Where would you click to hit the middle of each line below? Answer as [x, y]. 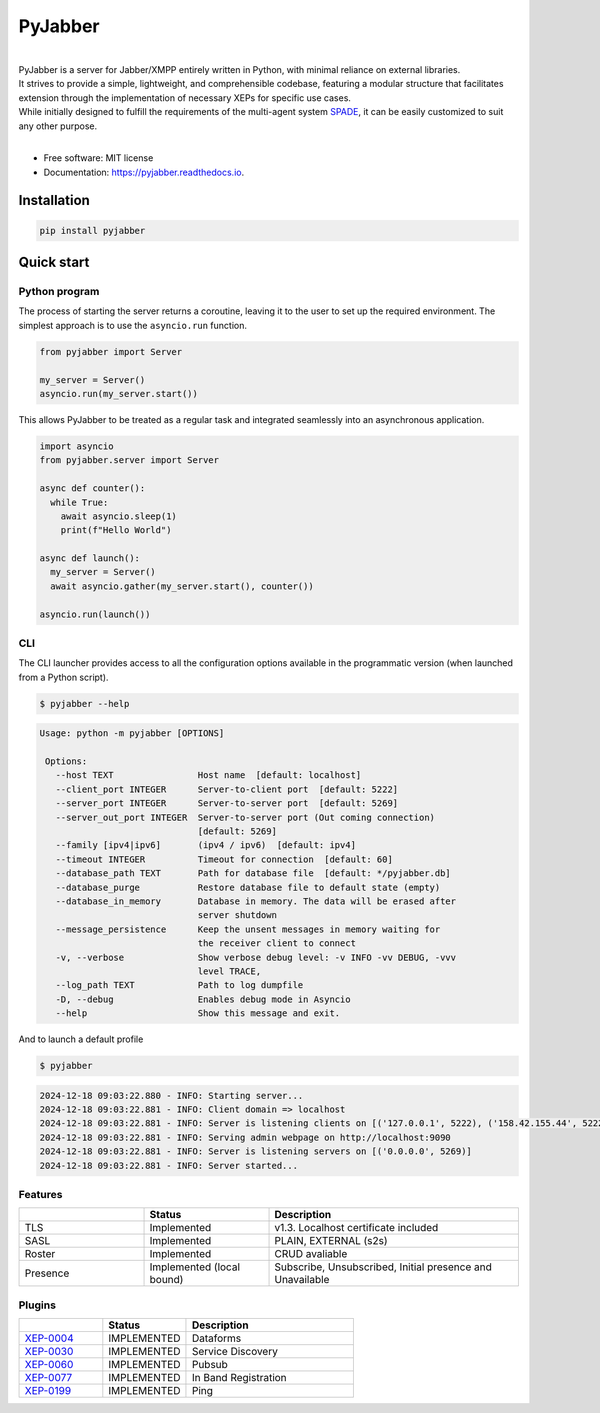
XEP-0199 [48, 1391]
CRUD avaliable [311, 1254]
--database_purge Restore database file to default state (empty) [248, 887]
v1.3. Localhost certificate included [356, 1228]
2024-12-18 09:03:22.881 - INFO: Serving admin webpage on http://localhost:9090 [245, 1137]
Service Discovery [235, 1352]
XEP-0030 [49, 1352]
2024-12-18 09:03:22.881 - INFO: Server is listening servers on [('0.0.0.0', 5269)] [255, 1151]
